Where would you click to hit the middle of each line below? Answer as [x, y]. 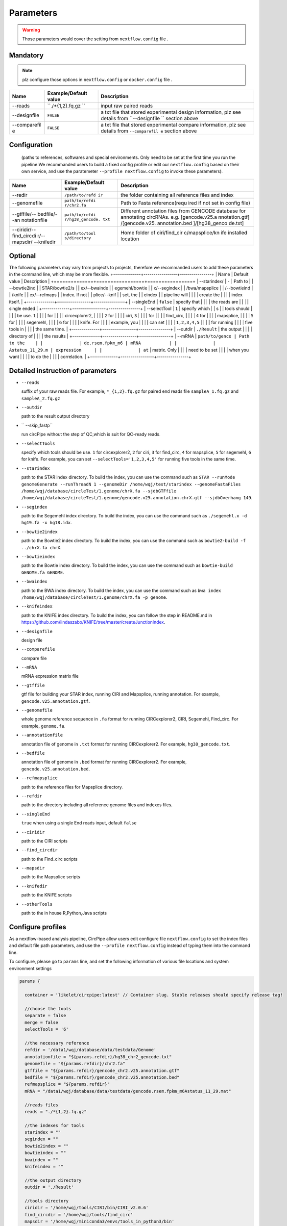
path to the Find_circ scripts [49, 859]
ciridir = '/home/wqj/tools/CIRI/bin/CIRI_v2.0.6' [87, 1208]
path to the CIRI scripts [45, 841]
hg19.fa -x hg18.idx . [47, 523]
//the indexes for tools [54, 1125]
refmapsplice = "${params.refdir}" [67, 1084]
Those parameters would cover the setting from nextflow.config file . [95, 39]
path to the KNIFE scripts [47, 895]
